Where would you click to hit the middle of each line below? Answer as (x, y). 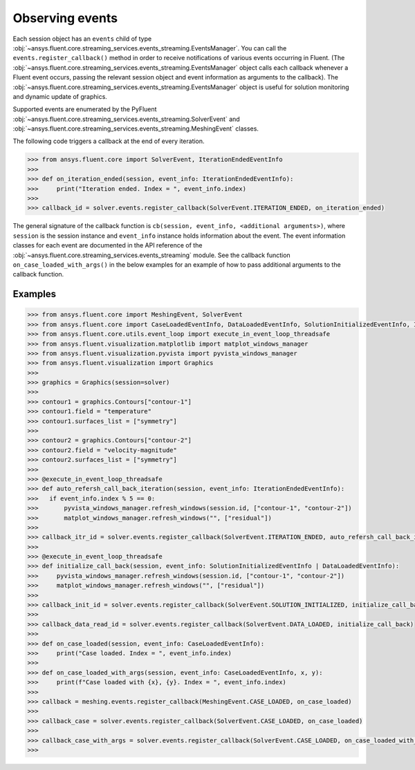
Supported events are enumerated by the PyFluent (85, 109)
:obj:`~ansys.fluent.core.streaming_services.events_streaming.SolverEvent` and (126, 119)
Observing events (65, 18)
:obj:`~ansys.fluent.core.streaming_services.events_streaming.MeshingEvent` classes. (136, 129)
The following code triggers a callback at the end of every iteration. (109, 141)
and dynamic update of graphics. (60, 96)
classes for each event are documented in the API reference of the (108, 245)
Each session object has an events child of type (82, 39)
